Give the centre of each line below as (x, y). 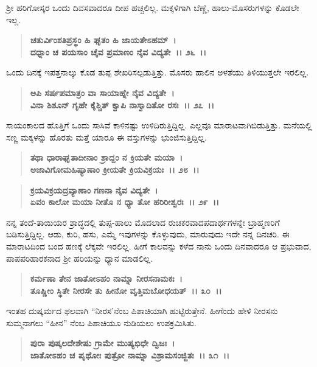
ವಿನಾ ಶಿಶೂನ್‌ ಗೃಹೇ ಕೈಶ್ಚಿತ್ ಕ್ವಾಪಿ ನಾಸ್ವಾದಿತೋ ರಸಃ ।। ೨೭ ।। (122, 104)
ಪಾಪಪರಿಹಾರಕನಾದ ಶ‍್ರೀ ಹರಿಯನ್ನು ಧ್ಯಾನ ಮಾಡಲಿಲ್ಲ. (79, 258)
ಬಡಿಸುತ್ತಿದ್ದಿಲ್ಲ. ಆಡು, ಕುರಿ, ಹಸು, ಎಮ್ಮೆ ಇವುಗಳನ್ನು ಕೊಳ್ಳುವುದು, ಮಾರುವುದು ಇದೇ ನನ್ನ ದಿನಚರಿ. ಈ (148, 234)
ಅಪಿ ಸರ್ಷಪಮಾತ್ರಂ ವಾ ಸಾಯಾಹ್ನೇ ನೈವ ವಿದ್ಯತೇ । (102, 92)
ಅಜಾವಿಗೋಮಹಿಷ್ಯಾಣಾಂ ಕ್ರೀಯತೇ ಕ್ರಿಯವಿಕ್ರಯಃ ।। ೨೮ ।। (115, 169)
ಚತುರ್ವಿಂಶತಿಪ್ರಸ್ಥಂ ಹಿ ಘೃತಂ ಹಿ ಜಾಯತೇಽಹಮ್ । (103, 40)
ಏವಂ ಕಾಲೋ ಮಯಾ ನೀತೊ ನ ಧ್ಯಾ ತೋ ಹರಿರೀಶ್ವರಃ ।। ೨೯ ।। (125, 202)
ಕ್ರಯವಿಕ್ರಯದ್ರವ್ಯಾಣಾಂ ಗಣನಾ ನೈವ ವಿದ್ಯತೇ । (94, 190)
